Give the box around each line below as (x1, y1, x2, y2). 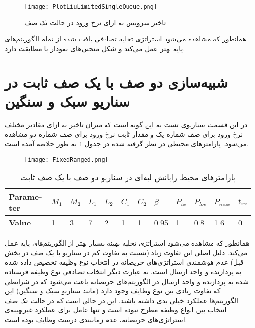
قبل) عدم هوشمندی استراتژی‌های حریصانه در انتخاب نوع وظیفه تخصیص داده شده (5, 257, 244, 267)
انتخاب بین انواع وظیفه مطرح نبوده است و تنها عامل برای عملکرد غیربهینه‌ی (5, 305, 227, 315)
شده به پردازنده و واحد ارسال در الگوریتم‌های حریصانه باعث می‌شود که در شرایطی (5, 276, 249, 286)
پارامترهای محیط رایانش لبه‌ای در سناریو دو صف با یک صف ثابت (21, 171, 235, 183)
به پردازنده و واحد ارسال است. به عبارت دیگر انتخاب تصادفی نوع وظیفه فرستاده (5, 266, 242, 276)
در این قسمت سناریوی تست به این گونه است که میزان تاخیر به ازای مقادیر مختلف (5, 119, 248, 129)
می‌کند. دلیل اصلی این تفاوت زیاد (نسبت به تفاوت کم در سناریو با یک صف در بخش (5, 247, 248, 257)
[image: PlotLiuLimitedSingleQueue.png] (24, 3, 158, 10)
